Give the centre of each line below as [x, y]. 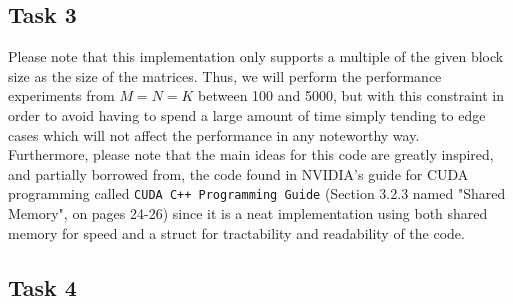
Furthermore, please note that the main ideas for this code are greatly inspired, [251, 154]
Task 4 [42, 286]
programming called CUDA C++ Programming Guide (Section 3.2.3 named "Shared [257, 193]
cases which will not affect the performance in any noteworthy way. [214, 134]
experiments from [61, 95]
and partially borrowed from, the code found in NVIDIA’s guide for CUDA [238, 173]
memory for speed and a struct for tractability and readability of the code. [236, 232]
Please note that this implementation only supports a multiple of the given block [256, 56]
